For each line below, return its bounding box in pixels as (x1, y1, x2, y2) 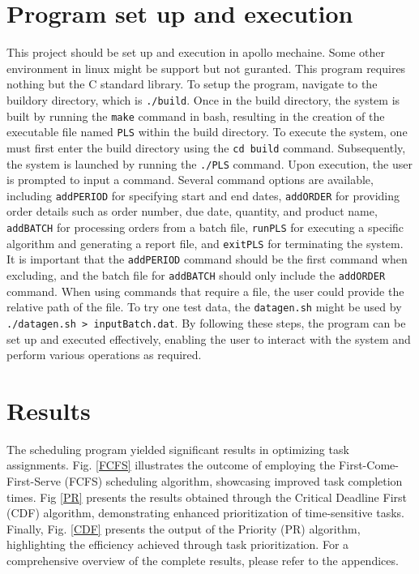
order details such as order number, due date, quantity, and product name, (6, 203, 378, 220)
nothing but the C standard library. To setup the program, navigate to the (6, 75, 378, 92)
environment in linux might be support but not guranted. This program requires (6, 59, 406, 76)
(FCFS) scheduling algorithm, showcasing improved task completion (64, 473, 403, 490)
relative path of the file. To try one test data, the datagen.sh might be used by (6, 298, 402, 315)
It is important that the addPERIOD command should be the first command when (6, 251, 408, 268)
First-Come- (339, 456, 399, 473)
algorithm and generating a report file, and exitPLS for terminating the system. (6, 234, 404, 251)
